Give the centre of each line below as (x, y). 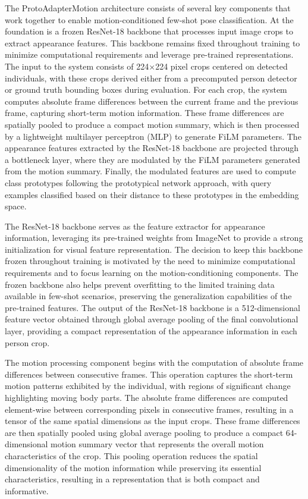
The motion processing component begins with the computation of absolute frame (154, 363)
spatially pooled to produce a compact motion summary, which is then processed (152, 124)
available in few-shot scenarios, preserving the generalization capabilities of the (148, 296)
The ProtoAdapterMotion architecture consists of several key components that (148, 8)
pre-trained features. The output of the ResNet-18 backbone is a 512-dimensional (153, 307)
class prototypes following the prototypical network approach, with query (138, 182)
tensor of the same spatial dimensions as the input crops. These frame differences (153, 421)
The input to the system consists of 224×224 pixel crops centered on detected (146, 66)
